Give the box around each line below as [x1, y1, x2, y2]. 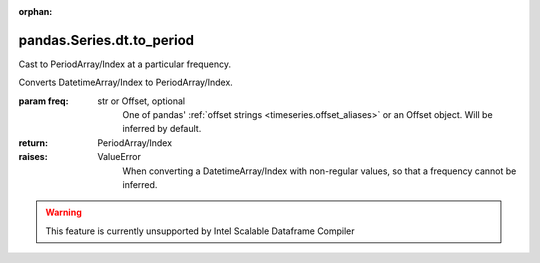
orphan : [18, 6, 53, 17]
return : [18, 136, 49, 149]
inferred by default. [122, 123, 202, 135]
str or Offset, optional [97, 95, 185, 107]
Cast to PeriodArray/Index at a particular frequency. [18, 58, 232, 70]
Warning [45, 206, 82, 219]
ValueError [97, 151, 142, 163]
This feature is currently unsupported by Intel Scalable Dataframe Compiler [45, 225, 355, 237]
